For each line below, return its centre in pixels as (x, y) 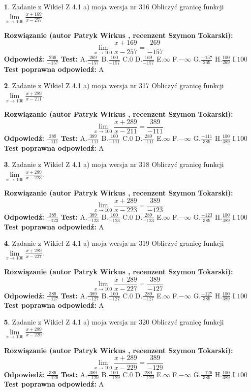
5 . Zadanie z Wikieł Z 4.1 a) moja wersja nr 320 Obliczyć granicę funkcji (114, 322)
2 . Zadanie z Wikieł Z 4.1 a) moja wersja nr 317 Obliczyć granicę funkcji (114, 85)
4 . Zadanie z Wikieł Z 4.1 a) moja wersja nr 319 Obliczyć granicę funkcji (114, 243)
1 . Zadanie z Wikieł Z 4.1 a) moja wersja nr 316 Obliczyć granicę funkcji (114, 6)
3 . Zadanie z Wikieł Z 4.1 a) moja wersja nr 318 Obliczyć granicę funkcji (114, 164)
